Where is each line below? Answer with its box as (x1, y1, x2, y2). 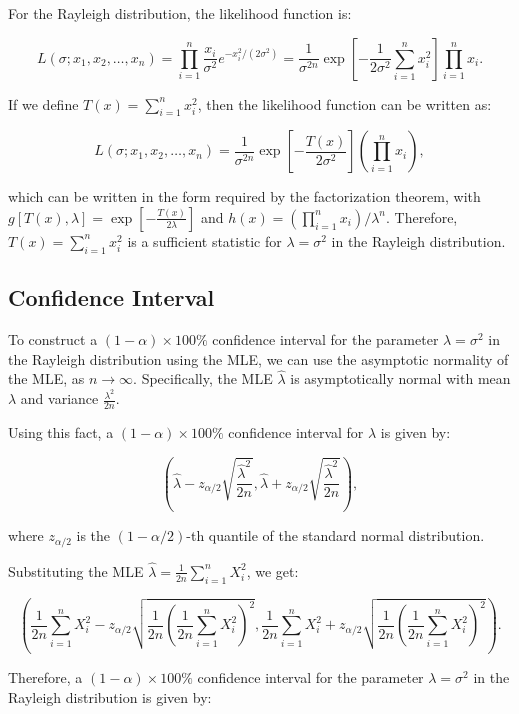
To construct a (8, 328, 98, 349)
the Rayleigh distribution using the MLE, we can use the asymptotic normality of (8, 348, 509, 369)
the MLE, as (8, 368, 85, 389)
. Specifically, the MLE (133, 368, 273, 389)
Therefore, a (8, 667, 83, 688)
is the (76, 525, 111, 546)
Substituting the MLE (8, 560, 144, 581)
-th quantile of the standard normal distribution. (186, 525, 485, 546)
